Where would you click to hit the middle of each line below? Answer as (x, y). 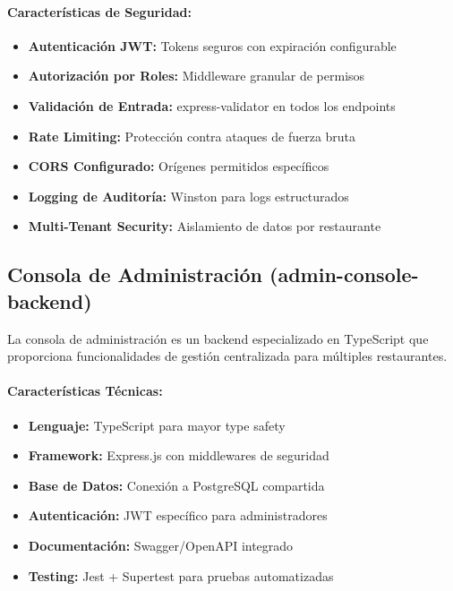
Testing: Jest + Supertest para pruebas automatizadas (181, 575)
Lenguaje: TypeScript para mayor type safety (157, 425)
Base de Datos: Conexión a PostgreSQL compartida (176, 485)
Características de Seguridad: (99, 11)
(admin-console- (344, 274)
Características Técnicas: (85, 391)
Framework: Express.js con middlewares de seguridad (179, 455)
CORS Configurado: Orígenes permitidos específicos (179, 166)
